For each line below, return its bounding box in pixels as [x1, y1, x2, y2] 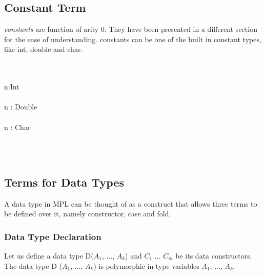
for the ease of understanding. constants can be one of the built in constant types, [4, 33, 261, 44]
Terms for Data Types [4, 174, 124, 190]
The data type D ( [4, 260, 62, 271]
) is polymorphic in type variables [93, 260, 199, 271]
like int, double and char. [4, 44, 83, 54]
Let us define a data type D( [4, 250, 94, 261]
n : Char [4, 121, 31, 132]
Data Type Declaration [4, 230, 101, 243]
